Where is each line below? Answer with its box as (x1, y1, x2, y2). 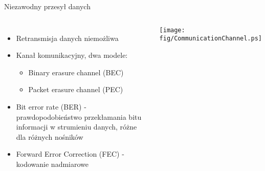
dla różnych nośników (16, 131, 83, 142)
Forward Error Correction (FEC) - (16, 148, 124, 159)
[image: (159, 26, 185, 34)
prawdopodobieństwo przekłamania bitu (16, 111, 142, 122)
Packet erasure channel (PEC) (28, 84, 123, 95)
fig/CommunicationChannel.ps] (159, 35, 262, 42)
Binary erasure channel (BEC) (28, 67, 124, 77)
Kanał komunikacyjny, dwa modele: (16, 50, 128, 60)
